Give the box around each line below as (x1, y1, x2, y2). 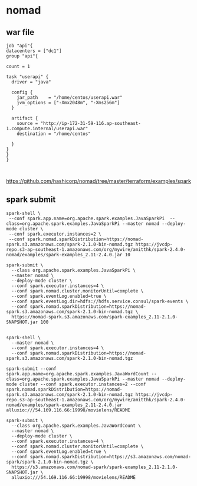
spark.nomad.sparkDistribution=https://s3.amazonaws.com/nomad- (29, 453, 192, 459)
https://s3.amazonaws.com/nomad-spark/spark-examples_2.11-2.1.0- (11, 464, 178, 470)
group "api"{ (6, 53, 38, 59)
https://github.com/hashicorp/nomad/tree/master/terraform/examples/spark (6, 178, 192, 184)
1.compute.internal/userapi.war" (6, 125, 88, 131)
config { (11, 89, 33, 95)
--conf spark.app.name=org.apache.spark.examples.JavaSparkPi (8, 215, 165, 221)
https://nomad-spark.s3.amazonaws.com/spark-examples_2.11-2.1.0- (11, 314, 178, 320)
